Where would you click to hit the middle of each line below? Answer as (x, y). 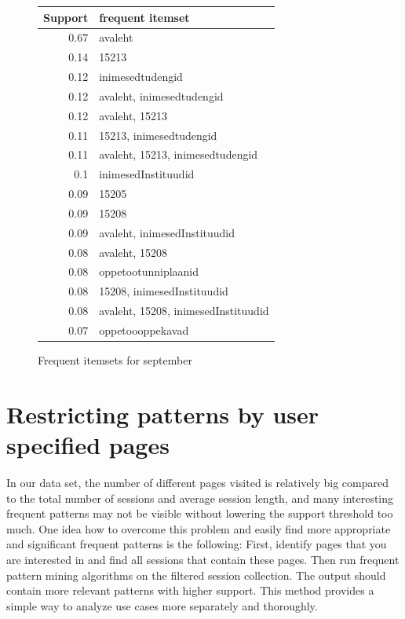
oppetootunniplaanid (149, 271)
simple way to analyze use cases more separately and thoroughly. (162, 605)
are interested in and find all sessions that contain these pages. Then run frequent (203, 559)
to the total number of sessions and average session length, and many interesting (200, 498)
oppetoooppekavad (144, 330)
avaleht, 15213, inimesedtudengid (179, 154)
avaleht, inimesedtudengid (161, 95)
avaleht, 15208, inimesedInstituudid (184, 311)
